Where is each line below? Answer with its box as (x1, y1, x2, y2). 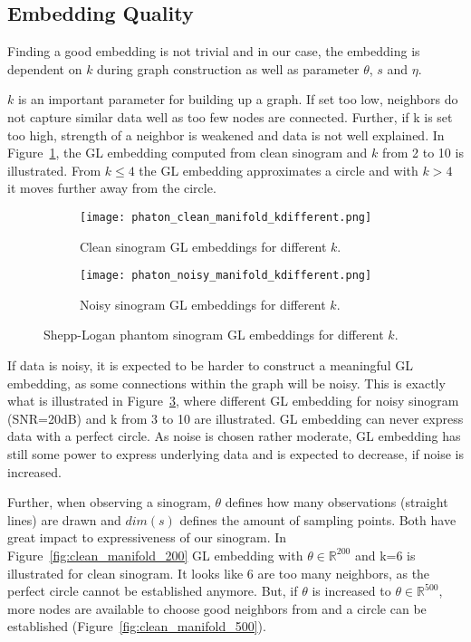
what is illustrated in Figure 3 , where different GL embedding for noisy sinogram (7, 391, 459, 410)
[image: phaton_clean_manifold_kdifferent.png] (80, 210, 372, 224)
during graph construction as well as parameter (97, 59, 360, 78)
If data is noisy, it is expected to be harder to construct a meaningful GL (7, 356, 413, 375)
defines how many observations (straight (225, 493, 448, 512)
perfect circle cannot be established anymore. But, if (7, 581, 298, 600)
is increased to (312, 581, 391, 600)
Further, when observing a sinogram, (7, 493, 211, 512)
